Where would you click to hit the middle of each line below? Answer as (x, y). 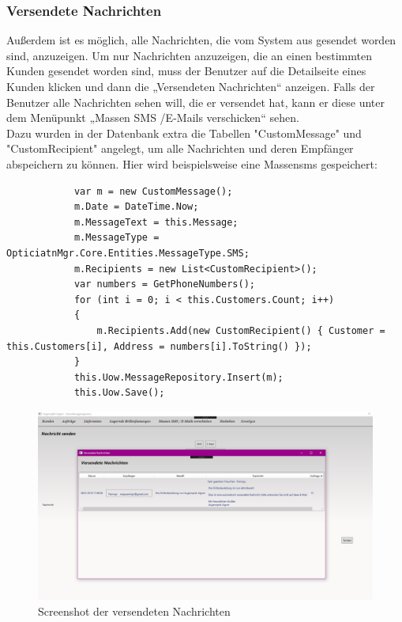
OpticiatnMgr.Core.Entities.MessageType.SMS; (128, 253)
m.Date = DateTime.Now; (136, 207)
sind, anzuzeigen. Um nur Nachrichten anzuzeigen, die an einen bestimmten (189, 55)
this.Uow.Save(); (119, 393)
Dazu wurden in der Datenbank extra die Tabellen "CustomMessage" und (184, 133)
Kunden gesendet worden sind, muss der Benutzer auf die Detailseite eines (186, 71)
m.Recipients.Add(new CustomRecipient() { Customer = (241, 330)
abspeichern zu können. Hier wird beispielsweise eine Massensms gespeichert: (192, 163)
